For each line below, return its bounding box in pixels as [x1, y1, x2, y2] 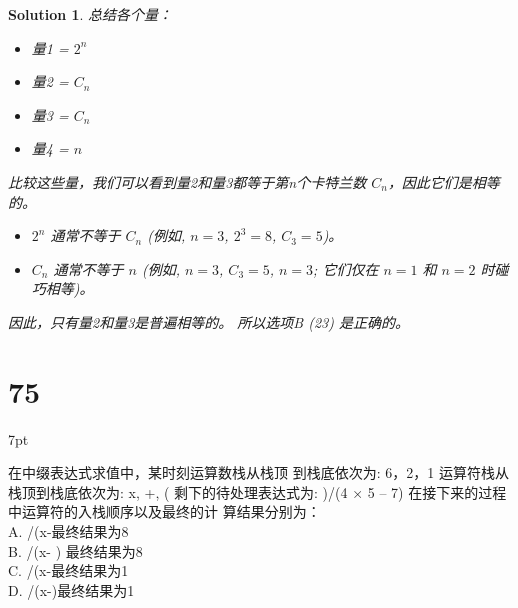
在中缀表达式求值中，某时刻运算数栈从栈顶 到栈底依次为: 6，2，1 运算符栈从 [8, 462, 509, 483]
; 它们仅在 [313, 258, 379, 279]
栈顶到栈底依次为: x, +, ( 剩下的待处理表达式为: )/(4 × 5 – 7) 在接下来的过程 [8, 481, 507, 502]
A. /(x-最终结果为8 [8, 521, 129, 542]
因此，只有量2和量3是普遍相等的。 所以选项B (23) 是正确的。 [8, 311, 409, 332]
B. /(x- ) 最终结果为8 [8, 540, 143, 561]
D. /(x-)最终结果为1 [8, 579, 135, 600]
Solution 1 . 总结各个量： [8, 4, 173, 24]
